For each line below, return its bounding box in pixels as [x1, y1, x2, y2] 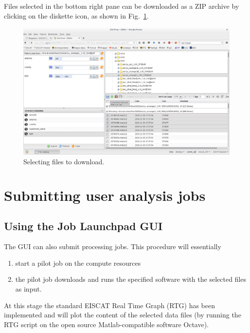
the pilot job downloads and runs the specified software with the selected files [15, 274, 246, 284]
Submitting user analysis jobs [4, 185, 206, 205]
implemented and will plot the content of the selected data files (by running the [4, 310, 241, 320]
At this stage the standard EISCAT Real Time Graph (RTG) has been [4, 300, 215, 310]
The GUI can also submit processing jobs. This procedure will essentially [4, 241, 221, 252]
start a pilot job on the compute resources [15, 257, 141, 268]
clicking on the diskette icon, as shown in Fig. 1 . [4, 10, 149, 20]
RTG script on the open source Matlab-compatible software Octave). [4, 319, 209, 329]
